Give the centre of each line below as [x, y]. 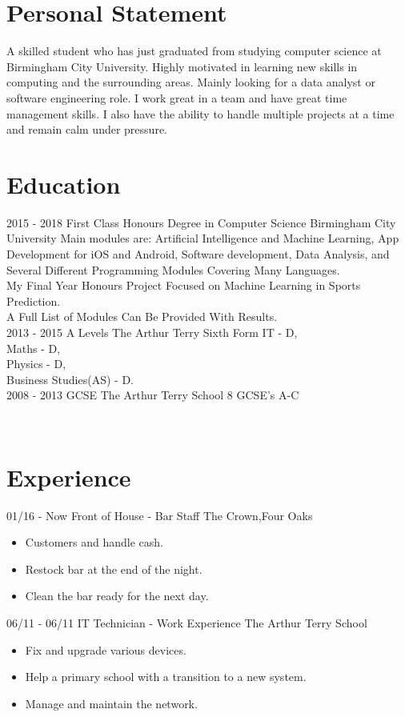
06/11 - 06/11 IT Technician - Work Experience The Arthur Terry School [187, 623]
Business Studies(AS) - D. [70, 379]
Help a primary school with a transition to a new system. [166, 677]
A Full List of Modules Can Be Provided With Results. [142, 316]
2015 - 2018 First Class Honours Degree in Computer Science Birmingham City [201, 222]
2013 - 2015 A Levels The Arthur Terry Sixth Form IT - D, [152, 332]
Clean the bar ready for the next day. [117, 596]
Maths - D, [34, 348]
